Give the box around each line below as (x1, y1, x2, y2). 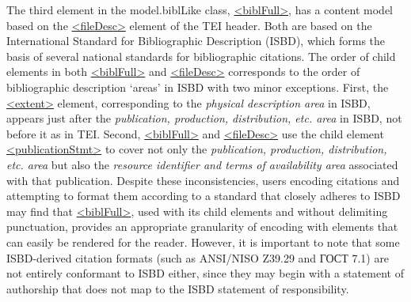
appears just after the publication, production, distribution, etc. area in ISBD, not (6, 110, 402, 126)
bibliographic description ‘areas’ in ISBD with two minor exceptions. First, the (6, 78, 389, 95)
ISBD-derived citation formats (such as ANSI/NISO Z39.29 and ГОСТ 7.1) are (6, 249, 390, 266)
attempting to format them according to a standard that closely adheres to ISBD (6, 187, 401, 204)
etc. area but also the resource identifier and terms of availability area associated (6, 156, 398, 172)
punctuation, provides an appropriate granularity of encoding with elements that (6, 218, 398, 235)
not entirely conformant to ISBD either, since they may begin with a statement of (6, 265, 404, 281)
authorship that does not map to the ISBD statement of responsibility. (6, 280, 349, 296)
